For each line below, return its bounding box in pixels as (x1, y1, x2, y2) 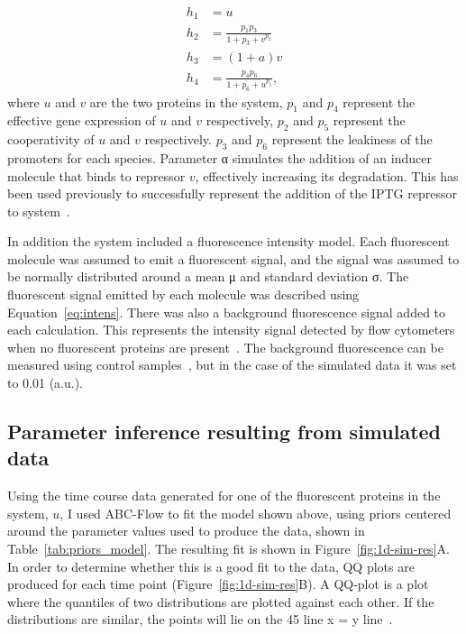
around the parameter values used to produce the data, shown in (7, 521, 365, 540)
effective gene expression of (7, 111, 156, 130)
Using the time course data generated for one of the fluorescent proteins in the (7, 486, 441, 505)
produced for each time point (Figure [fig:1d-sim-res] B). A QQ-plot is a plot (7, 574, 429, 593)
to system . (7, 201, 70, 220)
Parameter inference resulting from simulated (7, 418, 442, 446)
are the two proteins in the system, (89, 92, 283, 111)
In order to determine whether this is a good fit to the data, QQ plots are (7, 556, 415, 575)
